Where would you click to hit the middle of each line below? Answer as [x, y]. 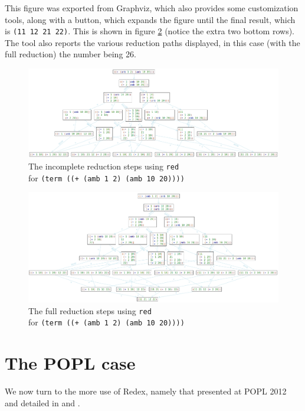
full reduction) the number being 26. [70, 54]
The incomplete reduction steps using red [104, 166]
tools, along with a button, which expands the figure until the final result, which [150, 19]
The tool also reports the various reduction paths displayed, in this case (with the [152, 42]
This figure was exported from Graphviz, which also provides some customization [152, 8]
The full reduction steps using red [90, 310]
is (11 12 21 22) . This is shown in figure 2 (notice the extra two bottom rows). [150, 31]
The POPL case [70, 363]
